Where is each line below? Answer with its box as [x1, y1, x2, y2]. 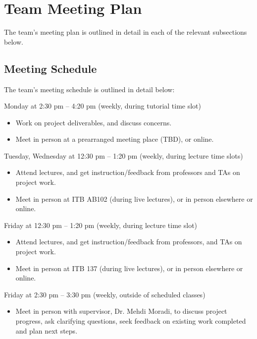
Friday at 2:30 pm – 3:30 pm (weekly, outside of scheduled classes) [4, 289, 206, 299]
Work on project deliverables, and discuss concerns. [15, 117, 172, 127]
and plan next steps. [15, 325, 78, 336]
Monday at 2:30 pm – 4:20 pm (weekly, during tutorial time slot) [4, 101, 202, 111]
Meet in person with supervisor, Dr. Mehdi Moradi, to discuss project [15, 306, 227, 316]
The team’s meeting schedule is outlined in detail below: [4, 84, 175, 94]
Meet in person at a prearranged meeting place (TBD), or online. [15, 134, 214, 144]
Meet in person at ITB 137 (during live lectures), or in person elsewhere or [15, 263, 243, 273]
